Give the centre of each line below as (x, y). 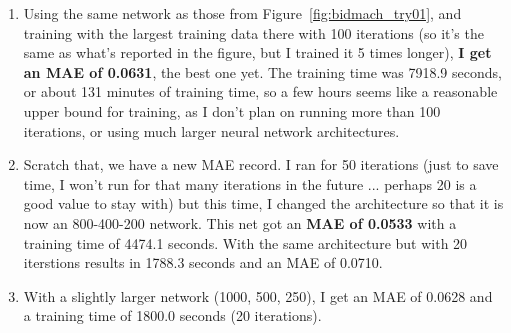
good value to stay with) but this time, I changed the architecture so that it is (263, 203)
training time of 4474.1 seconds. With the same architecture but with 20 (245, 242)
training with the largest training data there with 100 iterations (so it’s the (253, 32)
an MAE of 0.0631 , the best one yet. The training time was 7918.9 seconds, (262, 71)
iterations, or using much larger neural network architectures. (211, 130)
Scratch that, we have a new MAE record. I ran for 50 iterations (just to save (261, 164)
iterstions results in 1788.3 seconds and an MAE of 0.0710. (203, 262)
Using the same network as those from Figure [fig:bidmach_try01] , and (242, 13)
